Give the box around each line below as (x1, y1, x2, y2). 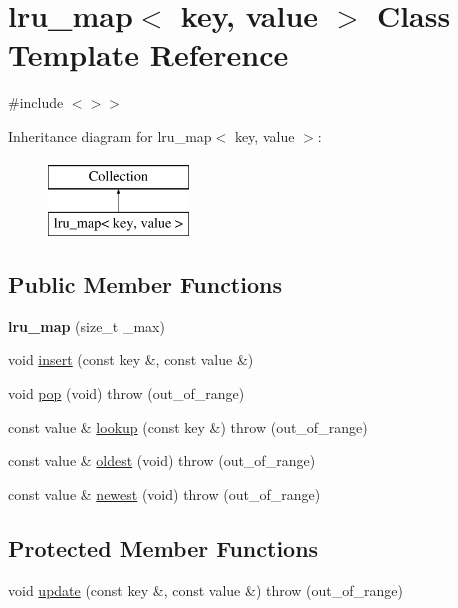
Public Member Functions (8, 269, 282, 300)
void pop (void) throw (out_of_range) (8, 383, 245, 404)
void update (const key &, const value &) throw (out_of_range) (8, 579, 403, 600)
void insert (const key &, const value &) (8, 349, 254, 370)
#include (8, 92, 64, 113)
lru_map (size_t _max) (8, 315, 165, 336)
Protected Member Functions (8, 532, 319, 563)
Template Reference (8, 34, 289, 75)
